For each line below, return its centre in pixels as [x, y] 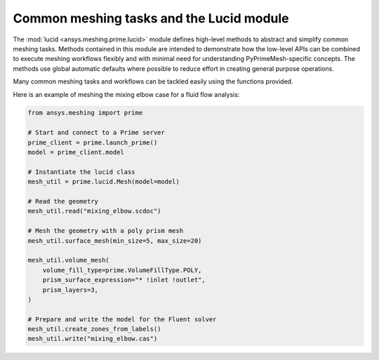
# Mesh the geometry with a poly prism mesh [106, 231]
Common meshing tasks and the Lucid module [151, 18]
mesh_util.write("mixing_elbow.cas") [93, 339]
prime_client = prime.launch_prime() [93, 142]
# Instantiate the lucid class [82, 172]
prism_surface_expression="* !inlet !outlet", [124, 280]
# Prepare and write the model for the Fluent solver [122, 319]
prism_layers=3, [70, 290]
